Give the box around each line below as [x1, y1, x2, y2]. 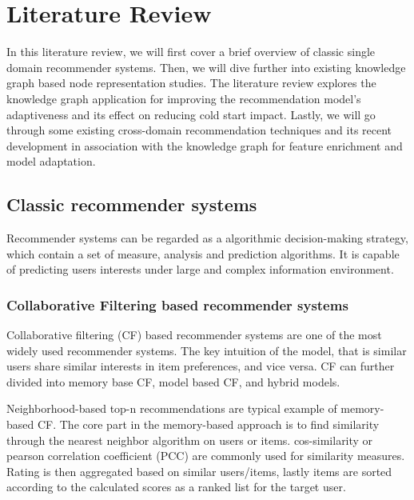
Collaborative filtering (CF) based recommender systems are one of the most [6, 326, 382, 343]
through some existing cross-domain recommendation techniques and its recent [6, 122, 392, 138]
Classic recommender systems [6, 192, 257, 217]
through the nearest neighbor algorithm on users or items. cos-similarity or [6, 431, 373, 448]
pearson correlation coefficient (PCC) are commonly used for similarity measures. [6, 447, 405, 464]
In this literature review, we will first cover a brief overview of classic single [6, 43, 376, 60]
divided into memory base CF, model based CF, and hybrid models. [6, 373, 340, 390]
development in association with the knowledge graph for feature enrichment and [6, 137, 403, 154]
